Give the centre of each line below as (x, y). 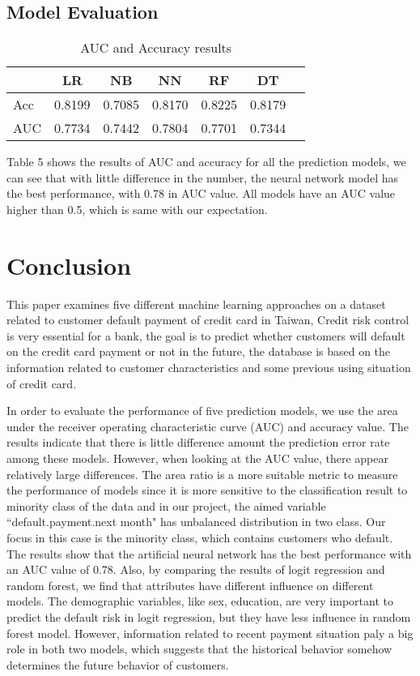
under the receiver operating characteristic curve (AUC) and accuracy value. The (208, 426)
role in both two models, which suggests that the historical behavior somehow (199, 649)
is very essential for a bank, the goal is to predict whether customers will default (206, 335)
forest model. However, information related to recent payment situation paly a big (210, 633)
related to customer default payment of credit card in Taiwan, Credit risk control (208, 320)
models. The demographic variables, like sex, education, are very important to (200, 601)
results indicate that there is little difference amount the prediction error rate (198, 442)
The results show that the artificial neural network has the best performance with (209, 553)
